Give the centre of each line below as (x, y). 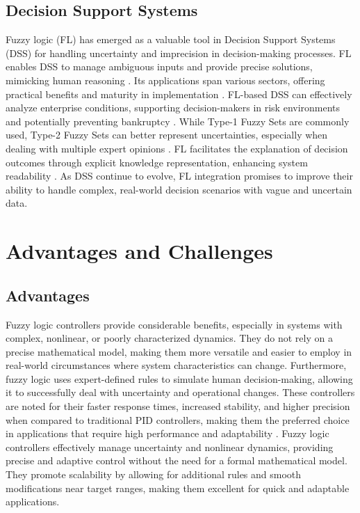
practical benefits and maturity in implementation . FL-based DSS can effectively (179, 94)
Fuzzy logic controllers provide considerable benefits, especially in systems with (174, 324)
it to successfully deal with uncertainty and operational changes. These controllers (180, 392)
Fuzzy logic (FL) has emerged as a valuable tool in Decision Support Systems (171, 39)
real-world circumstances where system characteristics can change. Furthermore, (176, 365)
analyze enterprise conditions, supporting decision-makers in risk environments (173, 108)
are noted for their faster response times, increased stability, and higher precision (178, 406)
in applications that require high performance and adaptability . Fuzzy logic (167, 433)
